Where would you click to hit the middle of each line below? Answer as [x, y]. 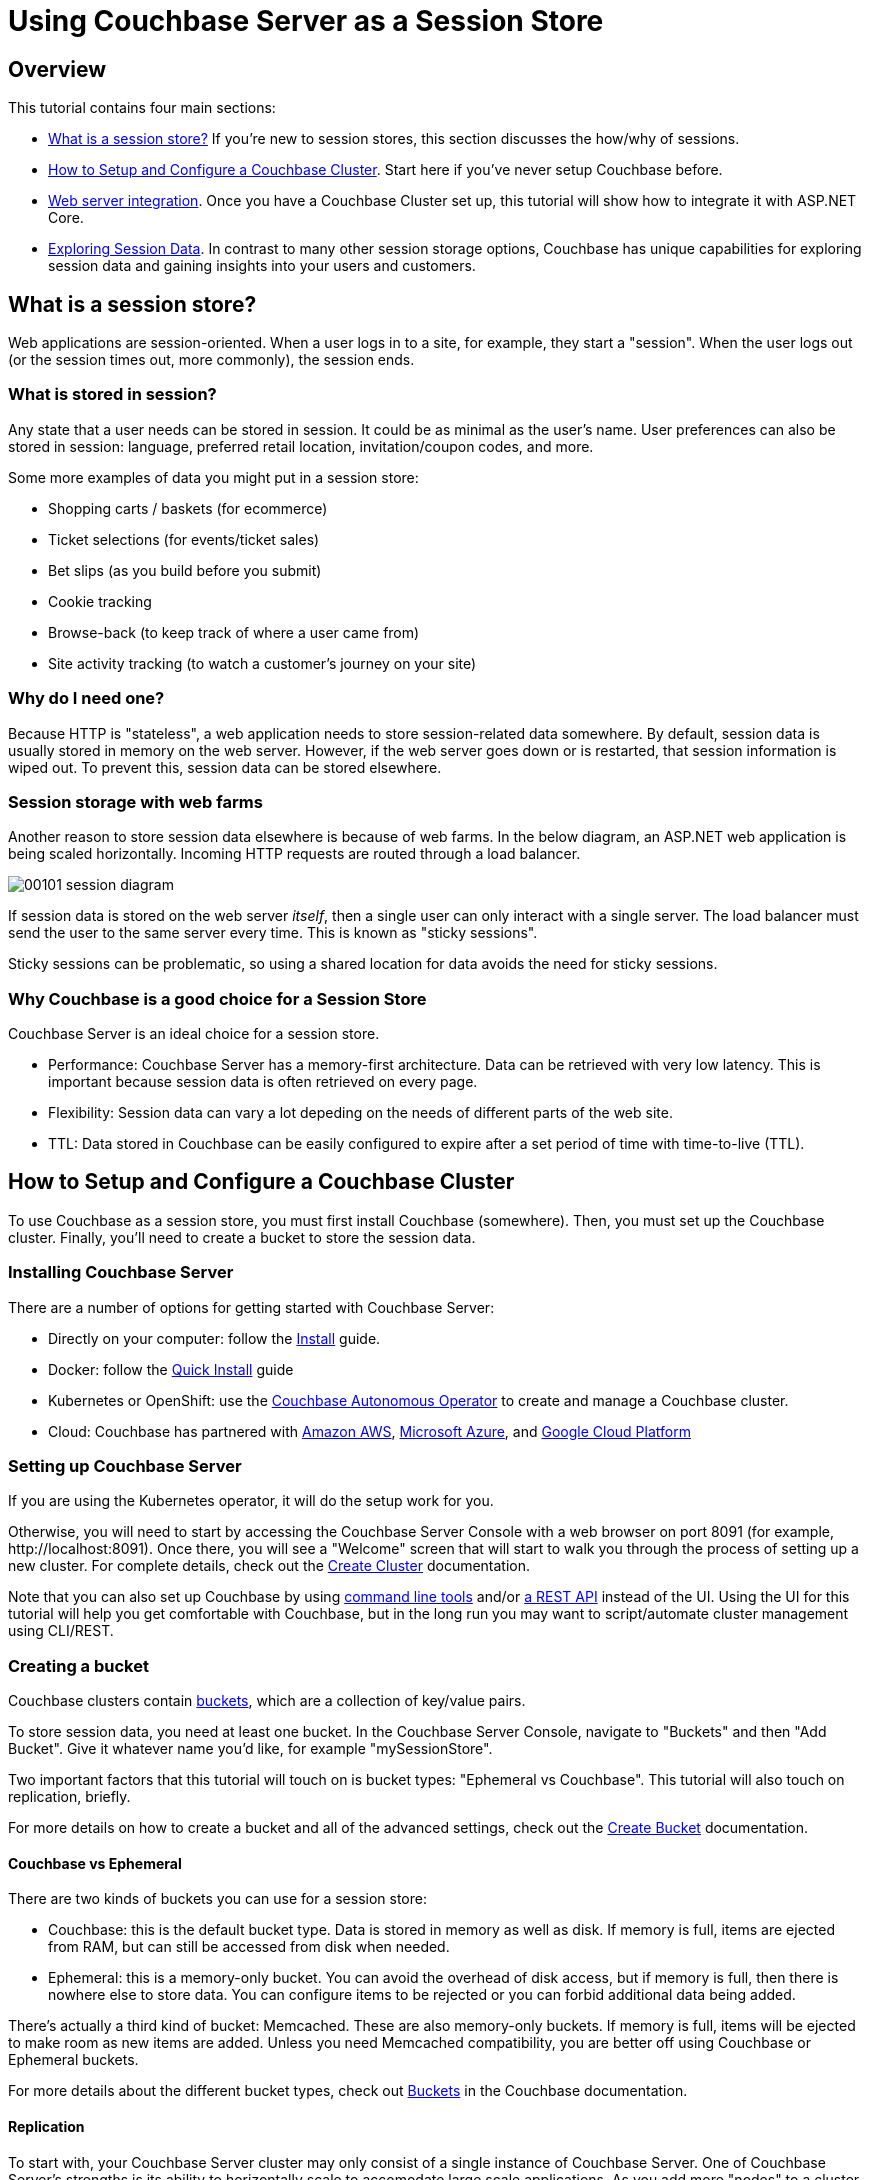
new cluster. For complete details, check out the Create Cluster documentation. [269, 1566]
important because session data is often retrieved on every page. [263, 1082]
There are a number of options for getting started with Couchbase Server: [251, 1307]
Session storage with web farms [135, 801]
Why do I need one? [86, 698]
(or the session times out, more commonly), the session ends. [211, 360]
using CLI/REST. [61, 1631]
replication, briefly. [69, 1797]
